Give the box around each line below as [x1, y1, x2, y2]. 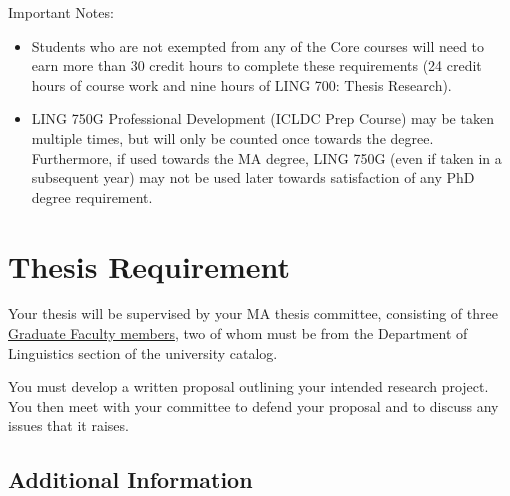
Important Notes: [8, 2, 114, 22]
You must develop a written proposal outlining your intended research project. [8, 376, 489, 397]
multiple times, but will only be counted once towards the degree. [31, 127, 434, 148]
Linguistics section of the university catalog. [8, 342, 278, 363]
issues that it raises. [8, 415, 129, 436]
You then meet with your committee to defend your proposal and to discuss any [8, 395, 499, 416]
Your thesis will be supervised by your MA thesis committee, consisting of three [8, 303, 498, 324]
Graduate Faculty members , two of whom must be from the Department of [8, 323, 468, 344]
